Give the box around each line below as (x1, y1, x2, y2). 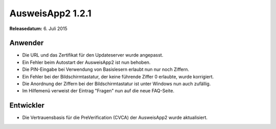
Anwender (9, 39, 44, 47)
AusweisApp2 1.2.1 (9, 8, 91, 19)
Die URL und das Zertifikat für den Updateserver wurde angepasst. (22, 52, 164, 58)
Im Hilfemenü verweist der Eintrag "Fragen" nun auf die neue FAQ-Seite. (22, 88, 175, 94)
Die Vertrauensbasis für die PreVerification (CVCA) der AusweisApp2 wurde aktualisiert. (22, 115, 208, 121)
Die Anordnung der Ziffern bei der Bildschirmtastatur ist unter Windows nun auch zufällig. (22, 81, 211, 87)
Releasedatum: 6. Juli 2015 (9, 25, 67, 32)
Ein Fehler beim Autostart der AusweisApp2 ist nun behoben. (22, 59, 151, 65)
